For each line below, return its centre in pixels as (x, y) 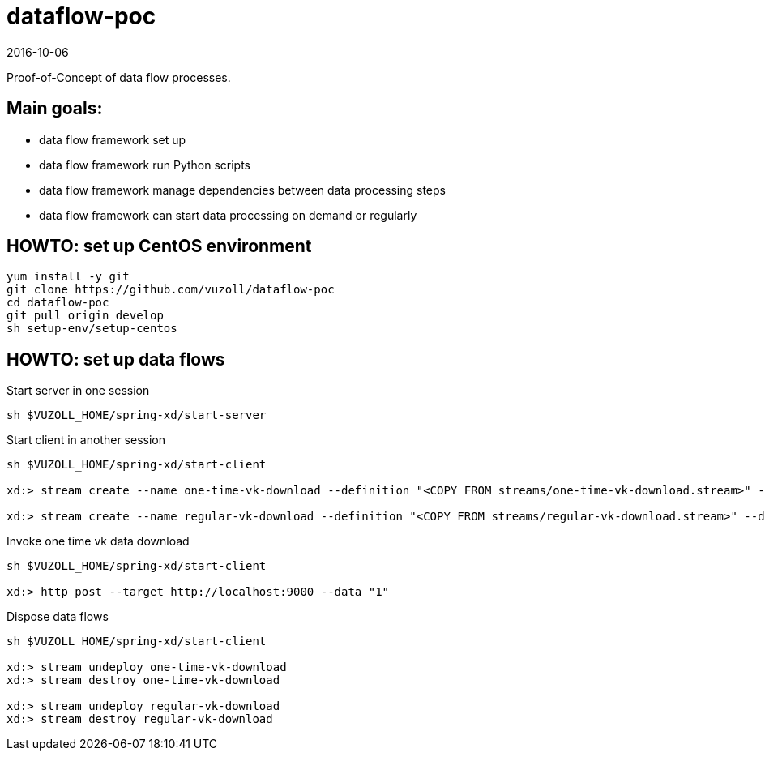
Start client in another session (86, 440)
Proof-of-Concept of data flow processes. (119, 77)
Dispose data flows (58, 617)
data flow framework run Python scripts (145, 165)
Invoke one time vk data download (98, 541)
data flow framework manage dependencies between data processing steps (242, 190)
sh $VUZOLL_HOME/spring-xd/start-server (137, 415)
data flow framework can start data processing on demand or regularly (228, 215)
